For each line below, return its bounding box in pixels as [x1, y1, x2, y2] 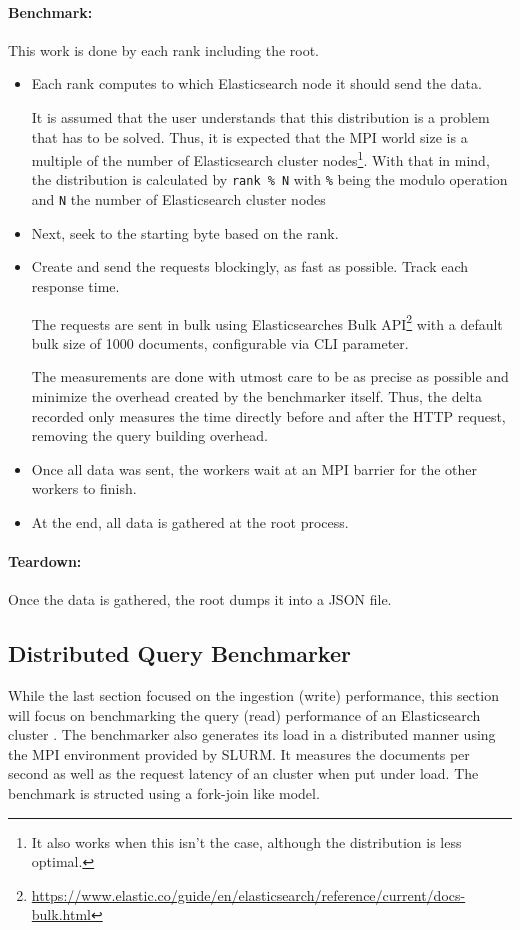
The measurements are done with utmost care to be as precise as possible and [31, 366, 509, 387]
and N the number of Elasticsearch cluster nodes [31, 189, 326, 210]
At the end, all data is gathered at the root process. [31, 511, 349, 532]
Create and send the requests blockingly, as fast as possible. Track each [31, 256, 469, 277]
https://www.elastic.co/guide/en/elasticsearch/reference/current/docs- [31, 884, 466, 905]
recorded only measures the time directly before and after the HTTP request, [31, 405, 506, 426]
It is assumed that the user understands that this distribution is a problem [31, 106, 490, 127]
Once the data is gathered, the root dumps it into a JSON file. [8, 589, 392, 610]
